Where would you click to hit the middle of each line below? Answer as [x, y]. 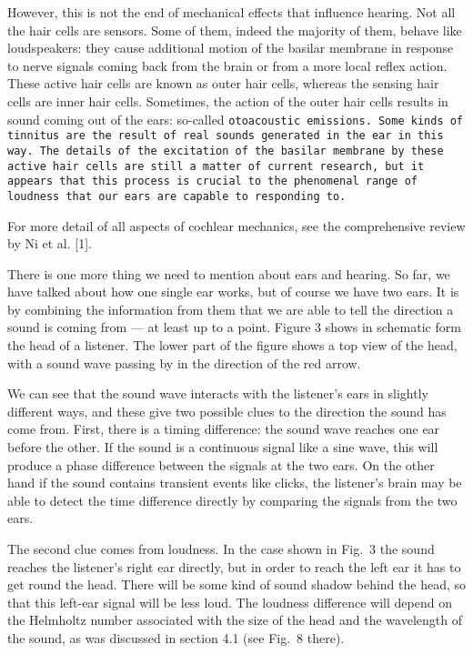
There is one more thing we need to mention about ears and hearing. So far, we [229, 273]
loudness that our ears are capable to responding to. [177, 196]
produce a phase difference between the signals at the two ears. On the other [221, 464]
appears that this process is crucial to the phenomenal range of [213, 181]
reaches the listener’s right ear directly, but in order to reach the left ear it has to [234, 566]
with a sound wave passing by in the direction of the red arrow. [184, 362]
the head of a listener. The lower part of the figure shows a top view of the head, [232, 345]
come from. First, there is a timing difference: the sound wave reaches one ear [224, 429]
